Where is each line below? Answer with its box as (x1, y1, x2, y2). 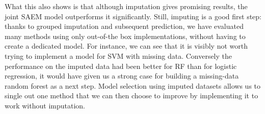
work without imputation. (5, 100, 85, 110)
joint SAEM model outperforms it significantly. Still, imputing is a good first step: (5, 11, 261, 21)
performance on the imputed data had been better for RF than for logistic (5, 60, 237, 71)
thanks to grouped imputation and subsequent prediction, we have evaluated (5, 21, 244, 31)
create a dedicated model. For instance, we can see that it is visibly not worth (5, 41, 248, 51)
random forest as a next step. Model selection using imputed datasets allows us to (5, 80, 261, 91)
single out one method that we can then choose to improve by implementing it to (5, 90, 258, 101)
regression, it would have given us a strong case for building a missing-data (5, 70, 239, 81)
